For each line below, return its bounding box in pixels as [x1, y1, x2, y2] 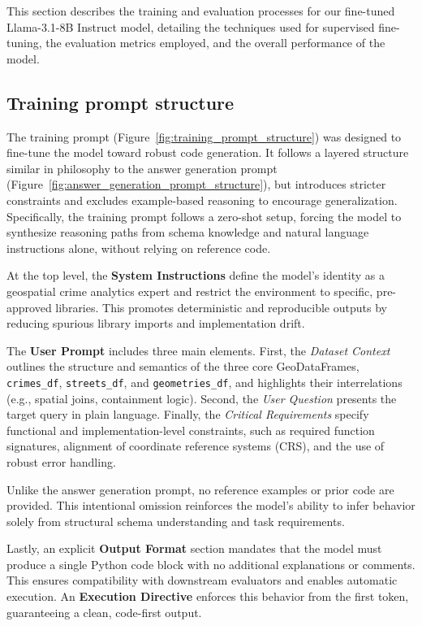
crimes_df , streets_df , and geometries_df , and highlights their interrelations [6, 373, 403, 390]
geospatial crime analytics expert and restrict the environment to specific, [6, 282, 373, 299]
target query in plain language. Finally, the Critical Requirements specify [6, 406, 369, 423]
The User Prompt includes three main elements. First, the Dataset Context [6, 341, 390, 359]
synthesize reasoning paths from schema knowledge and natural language [6, 224, 369, 241]
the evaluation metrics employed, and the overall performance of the [45, 34, 385, 51]
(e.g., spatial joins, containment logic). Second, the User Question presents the [6, 389, 397, 406]
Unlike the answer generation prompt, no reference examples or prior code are [6, 480, 394, 498]
